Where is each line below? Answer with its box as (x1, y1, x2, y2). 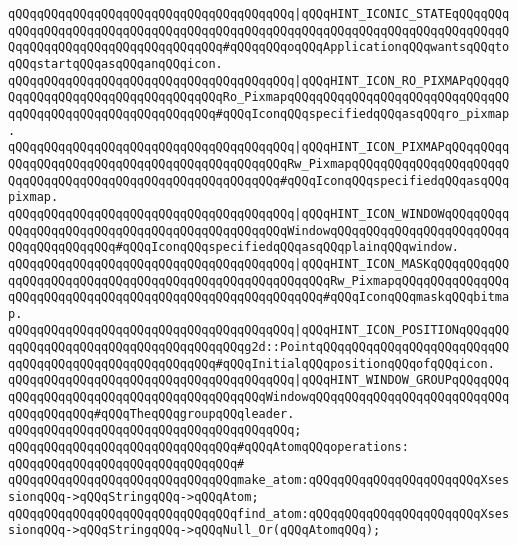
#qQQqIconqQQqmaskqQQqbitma (323, 290, 510, 305)
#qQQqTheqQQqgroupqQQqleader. (93, 406, 295, 421)
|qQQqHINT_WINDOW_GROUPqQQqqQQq (294, 373, 510, 388)
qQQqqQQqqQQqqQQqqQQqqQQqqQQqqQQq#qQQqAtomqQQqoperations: (8, 440, 409, 455)
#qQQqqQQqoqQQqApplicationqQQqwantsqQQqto (222, 40, 510, 55)
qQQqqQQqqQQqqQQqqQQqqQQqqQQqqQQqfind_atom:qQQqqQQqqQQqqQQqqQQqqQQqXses (8, 506, 510, 521)
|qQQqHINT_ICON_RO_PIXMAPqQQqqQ (294, 73, 510, 88)
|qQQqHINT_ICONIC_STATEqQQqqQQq (294, 7, 510, 21)
